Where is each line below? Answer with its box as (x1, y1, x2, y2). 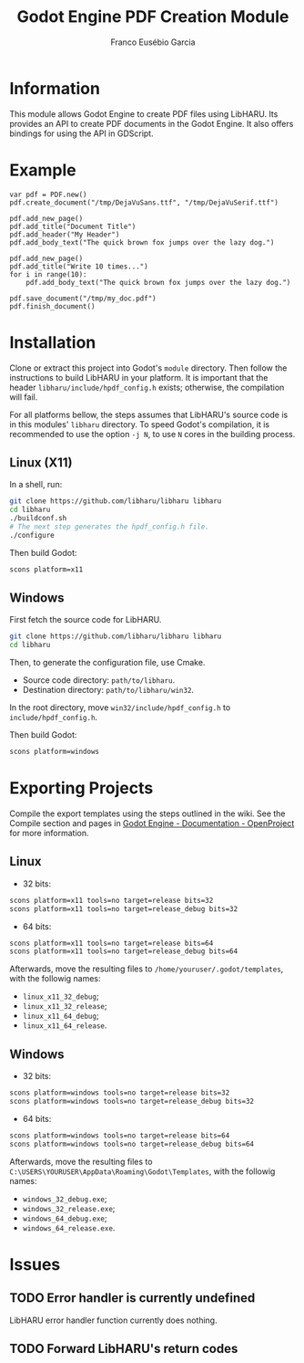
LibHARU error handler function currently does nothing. (9, 1315, 218, 1326)
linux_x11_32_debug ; (22, 991, 99, 1001)
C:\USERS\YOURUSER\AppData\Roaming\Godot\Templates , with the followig (9, 1166, 276, 1177)
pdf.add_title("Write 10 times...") (9, 262, 148, 271)
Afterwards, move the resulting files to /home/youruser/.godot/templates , (9, 963, 284, 974)
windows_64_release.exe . (22, 1221, 116, 1233)
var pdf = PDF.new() (9, 190, 88, 199)
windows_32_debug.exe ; (22, 1193, 107, 1204)
